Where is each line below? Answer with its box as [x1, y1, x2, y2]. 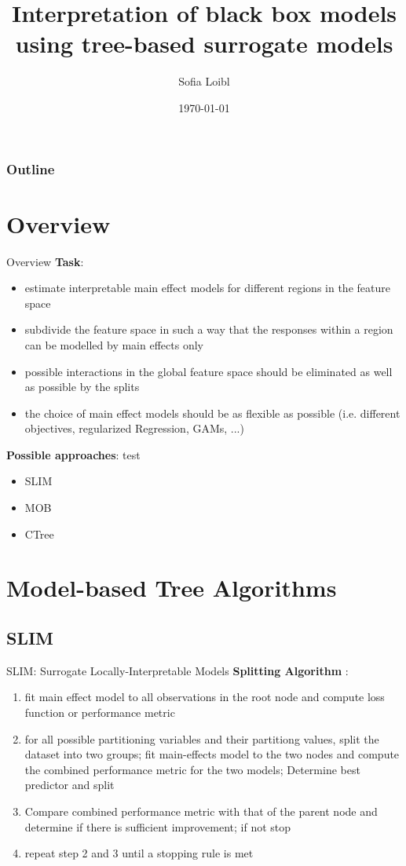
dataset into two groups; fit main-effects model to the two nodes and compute [24, 746, 400, 762]
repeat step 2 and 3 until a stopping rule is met [24, 845, 254, 861]
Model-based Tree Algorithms [6, 572, 337, 604]
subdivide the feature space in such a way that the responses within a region [24, 321, 393, 338]
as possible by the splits [24, 378, 140, 395]
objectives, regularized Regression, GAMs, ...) [24, 420, 244, 437]
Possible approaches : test [6, 446, 141, 462]
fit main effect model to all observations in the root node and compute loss [24, 689, 385, 705]
